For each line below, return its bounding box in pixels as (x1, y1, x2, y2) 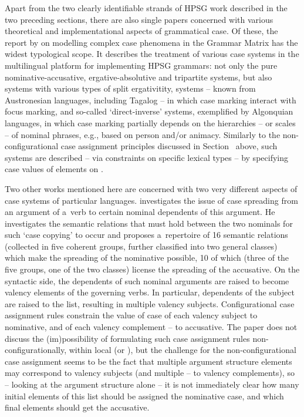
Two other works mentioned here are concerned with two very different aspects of (5, 182, 298, 194)
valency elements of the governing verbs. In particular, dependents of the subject (5, 286, 295, 298)
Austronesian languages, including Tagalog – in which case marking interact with (5, 93, 296, 106)
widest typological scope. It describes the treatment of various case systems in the (5, 48, 299, 60)
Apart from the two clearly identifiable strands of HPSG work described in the (5, 2, 288, 14)
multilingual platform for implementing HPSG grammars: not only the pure (5, 59, 278, 71)
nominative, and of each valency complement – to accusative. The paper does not (5, 321, 298, 333)
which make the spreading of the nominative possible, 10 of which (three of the (5, 251, 289, 264)
